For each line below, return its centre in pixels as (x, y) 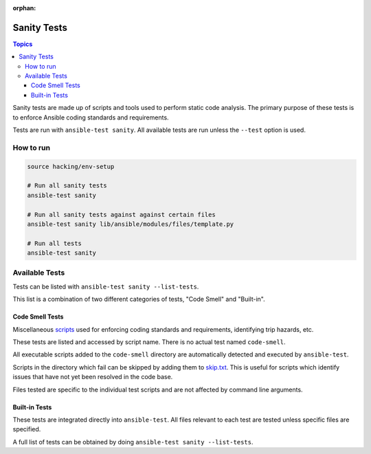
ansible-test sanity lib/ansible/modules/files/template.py (131, 224)
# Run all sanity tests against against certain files (121, 214)
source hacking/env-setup (71, 166)
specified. (27, 429)
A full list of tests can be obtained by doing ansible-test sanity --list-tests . (133, 442)
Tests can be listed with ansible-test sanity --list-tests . (106, 286)
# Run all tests (55, 243)
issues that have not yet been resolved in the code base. (93, 377)
